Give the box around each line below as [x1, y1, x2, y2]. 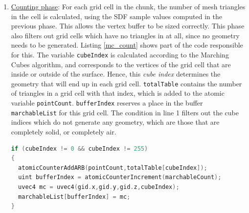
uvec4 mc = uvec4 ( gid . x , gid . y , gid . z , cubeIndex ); [18, 183, 180, 190]
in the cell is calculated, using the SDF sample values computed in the [11, 11, 222, 21]
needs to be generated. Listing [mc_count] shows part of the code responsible [11, 40, 243, 50]
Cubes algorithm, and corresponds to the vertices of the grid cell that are [11, 59, 231, 69]
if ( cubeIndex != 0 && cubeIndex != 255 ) [11, 145, 148, 152]
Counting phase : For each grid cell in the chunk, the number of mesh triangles [11, 1, 246, 11]
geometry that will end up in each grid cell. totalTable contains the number [11, 78, 242, 88]
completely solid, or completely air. [11, 126, 116, 136]
